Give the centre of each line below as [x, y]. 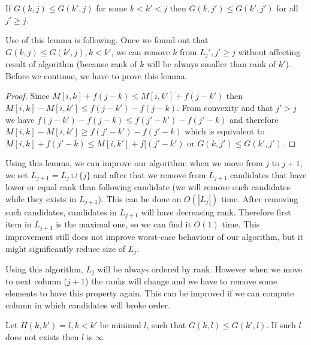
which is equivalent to [225, 131]
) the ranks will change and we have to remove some [181, 281]
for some [112, 8]
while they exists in [41, 199]
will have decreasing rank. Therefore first [216, 212]
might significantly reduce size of [66, 248]
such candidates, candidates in [61, 212]
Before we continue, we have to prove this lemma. [96, 75]
